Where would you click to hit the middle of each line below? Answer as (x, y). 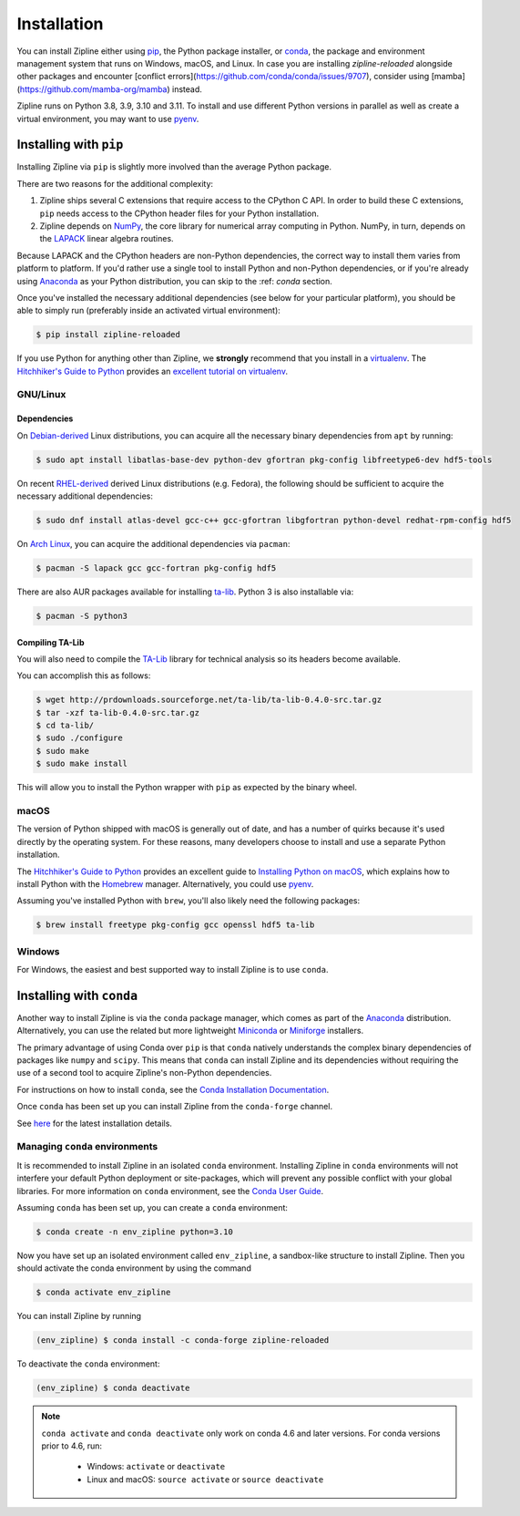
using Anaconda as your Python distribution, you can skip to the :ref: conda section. (174, 281)
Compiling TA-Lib (51, 642)
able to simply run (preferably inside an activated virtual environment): (149, 311)
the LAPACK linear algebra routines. (107, 239)
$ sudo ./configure (79, 738)
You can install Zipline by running (79, 1316)
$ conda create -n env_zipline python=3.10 (135, 1232)
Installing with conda (77, 995)
